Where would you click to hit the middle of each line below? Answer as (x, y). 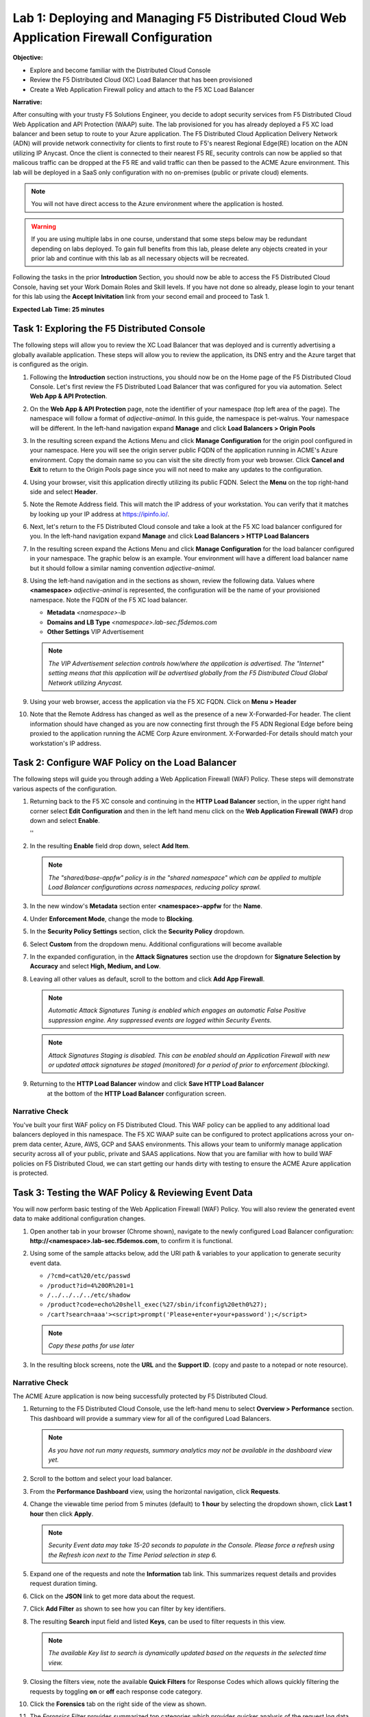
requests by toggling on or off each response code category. (116, 1691)
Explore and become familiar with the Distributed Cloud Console (120, 70)
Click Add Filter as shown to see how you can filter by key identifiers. (128, 1609)
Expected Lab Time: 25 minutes (59, 309)
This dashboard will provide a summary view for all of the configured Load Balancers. (151, 1418)
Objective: (28, 58)
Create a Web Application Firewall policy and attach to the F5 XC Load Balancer (142, 89)
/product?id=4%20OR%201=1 (90, 1285)
